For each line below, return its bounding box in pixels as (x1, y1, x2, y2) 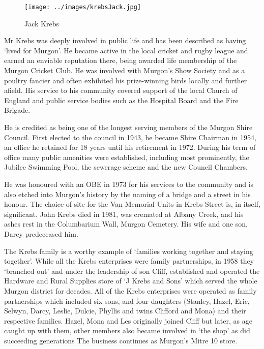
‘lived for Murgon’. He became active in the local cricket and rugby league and (4, 45, 248, 55)
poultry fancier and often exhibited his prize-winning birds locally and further (4, 75, 247, 85)
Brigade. (4, 105, 31, 115)
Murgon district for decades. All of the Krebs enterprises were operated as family (4, 285, 257, 296)
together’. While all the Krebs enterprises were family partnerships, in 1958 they (4, 256, 254, 266)
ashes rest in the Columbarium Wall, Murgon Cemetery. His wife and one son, (4, 218, 248, 229)
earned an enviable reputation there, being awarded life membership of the (4, 55, 237, 66)
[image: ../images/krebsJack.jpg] (24, 4, 141, 11)
